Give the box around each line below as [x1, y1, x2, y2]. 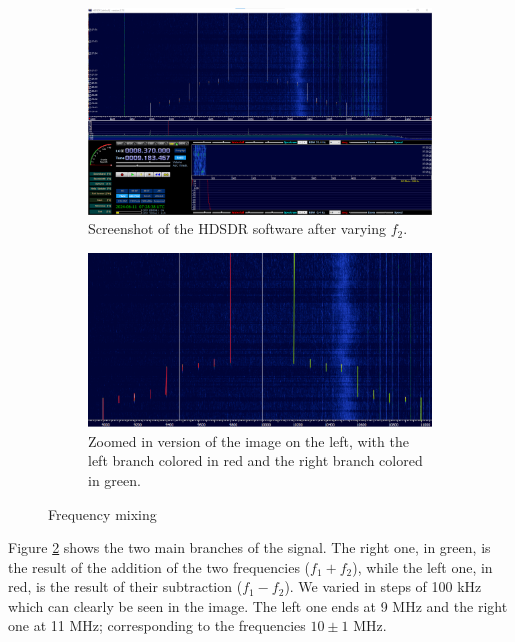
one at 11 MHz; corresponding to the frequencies [8, 615, 306, 636]
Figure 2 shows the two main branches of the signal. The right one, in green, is [8, 537, 491, 558]
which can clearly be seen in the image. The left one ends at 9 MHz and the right [8, 595, 508, 616]
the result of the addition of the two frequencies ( [8, 556, 311, 577]
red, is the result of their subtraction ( [8, 576, 243, 597]
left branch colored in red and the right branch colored [88, 450, 423, 471]
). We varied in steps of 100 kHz [284, 576, 482, 597]
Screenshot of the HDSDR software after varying [88, 218, 387, 239]
